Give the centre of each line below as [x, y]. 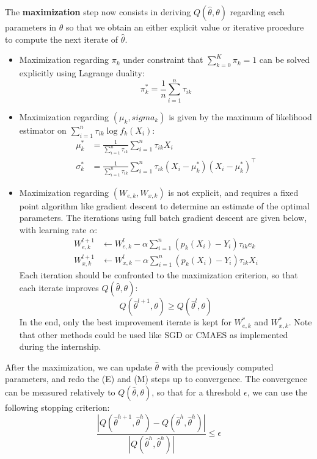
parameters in [31, 27]
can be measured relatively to [60, 392]
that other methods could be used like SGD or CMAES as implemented [154, 334]
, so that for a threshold [196, 392]
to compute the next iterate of [62, 39]
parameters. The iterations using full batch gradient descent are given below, [163, 218]
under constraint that [163, 60]
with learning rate [53, 229]
